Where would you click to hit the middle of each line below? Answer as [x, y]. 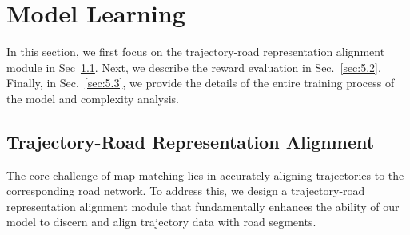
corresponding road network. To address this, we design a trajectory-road [186, 191]
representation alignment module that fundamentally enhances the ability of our [203, 206]
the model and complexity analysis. [93, 98]
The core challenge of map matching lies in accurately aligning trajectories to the [205, 175]
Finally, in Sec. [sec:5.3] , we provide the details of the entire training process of [201, 83]
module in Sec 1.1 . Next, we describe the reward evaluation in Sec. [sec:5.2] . [194, 67]
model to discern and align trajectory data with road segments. [161, 222]
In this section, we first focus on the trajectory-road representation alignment [196, 52]
